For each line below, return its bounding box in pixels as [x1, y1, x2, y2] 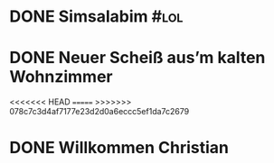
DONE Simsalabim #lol [9, 6, 184, 27]
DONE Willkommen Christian [9, 138, 229, 158]
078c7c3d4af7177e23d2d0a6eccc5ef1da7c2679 [9, 106, 190, 117]
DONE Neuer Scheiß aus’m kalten [9, 48, 266, 68]
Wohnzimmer [9, 67, 113, 87]
